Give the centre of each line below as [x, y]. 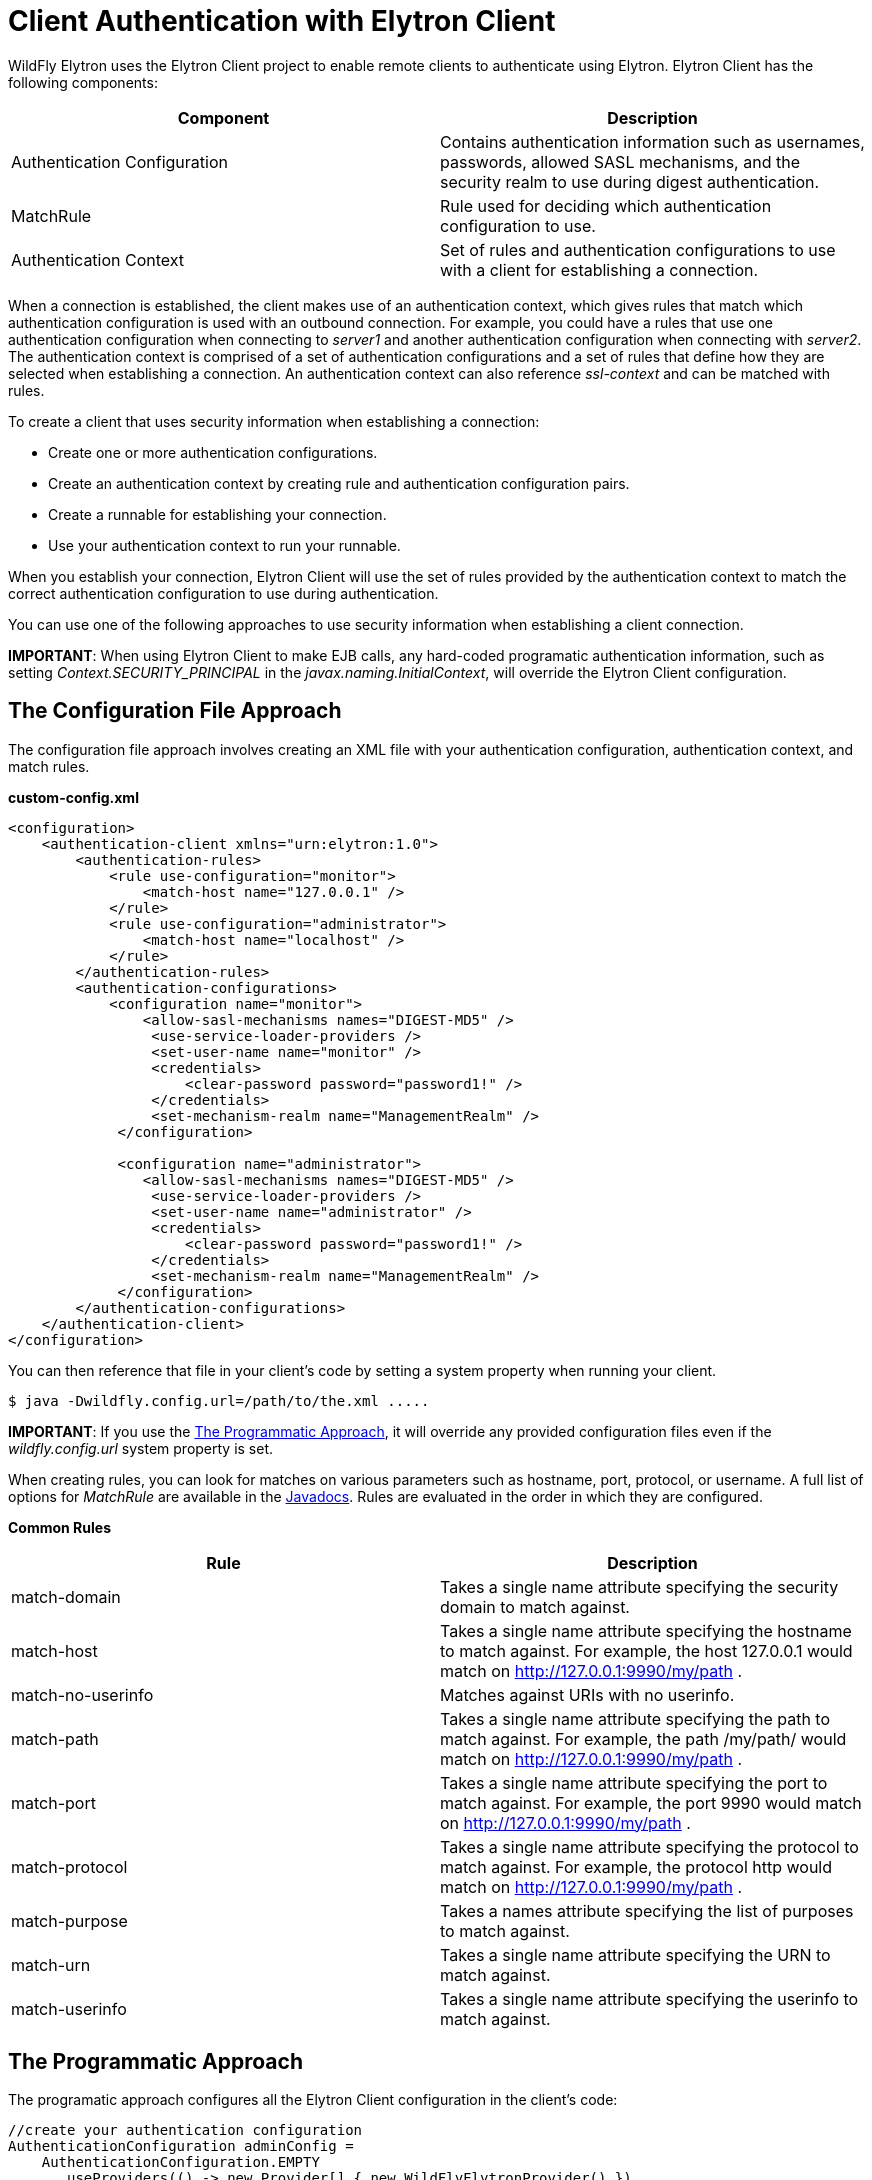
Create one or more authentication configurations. [213, 452]
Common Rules [59, 1527]
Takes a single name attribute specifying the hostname [646, 1630]
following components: [83, 82]
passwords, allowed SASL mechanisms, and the [620, 161]
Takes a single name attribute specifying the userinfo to [649, 1998]
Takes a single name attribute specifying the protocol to [649, 1846]
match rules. [49, 766]
